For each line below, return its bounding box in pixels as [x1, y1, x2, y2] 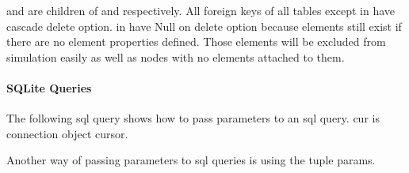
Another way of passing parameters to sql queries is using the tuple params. [6, 152, 376, 168]
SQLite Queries [6, 79, 92, 96]
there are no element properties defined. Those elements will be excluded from [6, 33, 386, 50]
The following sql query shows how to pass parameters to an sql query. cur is [6, 110, 380, 126]
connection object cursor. [6, 125, 128, 141]
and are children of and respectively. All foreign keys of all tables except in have [6, 2, 395, 18]
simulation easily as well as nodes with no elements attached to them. [6, 48, 345, 65]
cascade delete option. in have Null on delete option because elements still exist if [6, 17, 402, 34]
